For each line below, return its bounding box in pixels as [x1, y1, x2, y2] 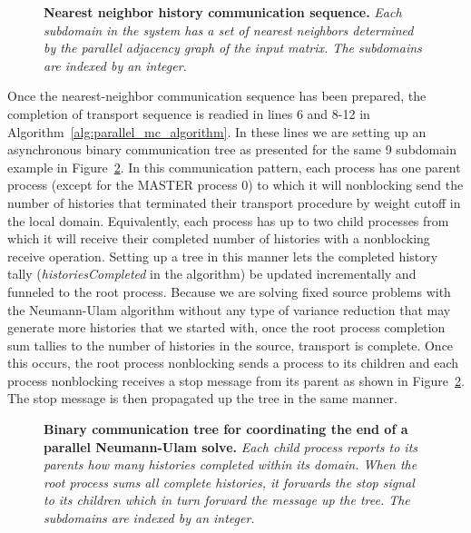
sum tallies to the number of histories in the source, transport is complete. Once [7, 335, 454, 354]
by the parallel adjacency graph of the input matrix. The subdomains [44, 38, 422, 57]
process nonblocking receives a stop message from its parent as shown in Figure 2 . [7, 370, 465, 390]
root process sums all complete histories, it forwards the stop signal [44, 472, 415, 491]
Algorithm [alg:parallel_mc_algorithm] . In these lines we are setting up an [7, 122, 427, 141]
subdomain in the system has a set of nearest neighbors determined [44, 20, 414, 39]
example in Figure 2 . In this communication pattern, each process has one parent [7, 157, 461, 176]
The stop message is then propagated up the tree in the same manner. [7, 389, 397, 408]
